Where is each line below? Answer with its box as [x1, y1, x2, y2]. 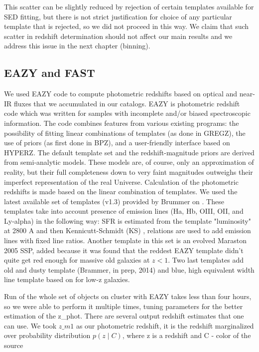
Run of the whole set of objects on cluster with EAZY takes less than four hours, [4, 291, 252, 302]
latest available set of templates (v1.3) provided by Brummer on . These [4, 196, 224, 206]
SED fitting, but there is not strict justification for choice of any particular [4, 11, 232, 21]
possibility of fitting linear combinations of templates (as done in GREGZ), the [4, 127, 246, 138]
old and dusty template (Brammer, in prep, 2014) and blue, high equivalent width [4, 264, 255, 275]
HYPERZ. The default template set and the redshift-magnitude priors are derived [4, 147, 255, 157]
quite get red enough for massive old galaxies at [4, 255, 150, 265]
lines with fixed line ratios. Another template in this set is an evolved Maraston [4, 235, 247, 246]
